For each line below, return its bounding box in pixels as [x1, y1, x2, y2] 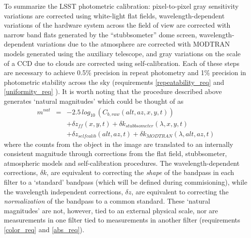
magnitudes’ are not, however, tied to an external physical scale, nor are [4, 205, 218, 215]
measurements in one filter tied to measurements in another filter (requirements [4, 215, 240, 225]
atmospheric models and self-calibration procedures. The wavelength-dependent [4, 158, 240, 168]
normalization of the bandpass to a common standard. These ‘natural [4, 196, 210, 206]
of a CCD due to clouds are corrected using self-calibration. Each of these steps [4, 58, 239, 68]
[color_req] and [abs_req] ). [4, 224, 84, 234]
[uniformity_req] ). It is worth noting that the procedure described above [4, 86, 222, 96]
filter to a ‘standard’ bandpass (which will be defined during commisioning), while [4, 177, 248, 187]
